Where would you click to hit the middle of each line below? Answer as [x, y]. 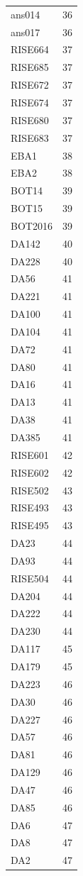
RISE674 [30, 102]
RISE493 [30, 508]
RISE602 [30, 472]
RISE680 [30, 120]
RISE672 [30, 85]
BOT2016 [32, 225]
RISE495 [30, 525]
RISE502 [30, 490]
